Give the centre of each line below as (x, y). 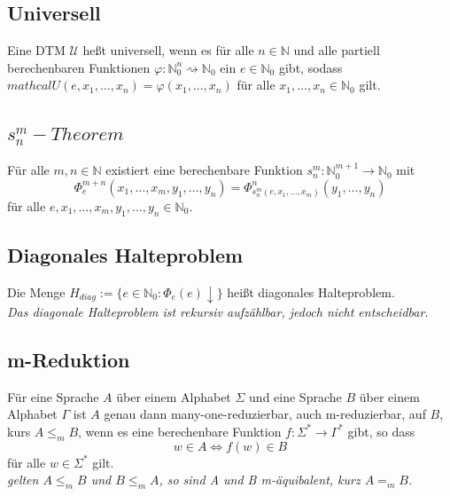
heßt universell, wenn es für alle (168, 50)
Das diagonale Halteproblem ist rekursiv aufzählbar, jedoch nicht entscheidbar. (218, 311)
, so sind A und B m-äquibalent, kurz (260, 480)
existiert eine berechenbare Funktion (204, 170)
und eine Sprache (295, 396)
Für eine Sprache (53, 396)
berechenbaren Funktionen (79, 67)
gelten (23, 480)
